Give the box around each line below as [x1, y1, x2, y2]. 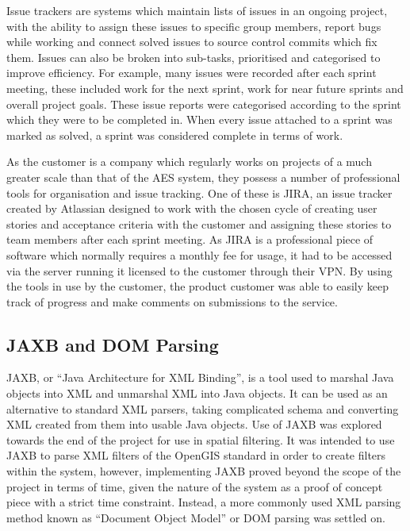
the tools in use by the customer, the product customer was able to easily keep [6, 278, 389, 294]
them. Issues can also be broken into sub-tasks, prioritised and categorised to [6, 48, 381, 65]
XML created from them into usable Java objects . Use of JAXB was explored [6, 416, 382, 433]
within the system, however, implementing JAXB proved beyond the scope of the [6, 463, 401, 479]
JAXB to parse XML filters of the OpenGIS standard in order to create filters [6, 447, 386, 464]
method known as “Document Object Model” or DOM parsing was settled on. [6, 509, 385, 525]
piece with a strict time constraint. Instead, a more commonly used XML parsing [6, 494, 401, 510]
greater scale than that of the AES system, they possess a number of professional [6, 168, 400, 185]
